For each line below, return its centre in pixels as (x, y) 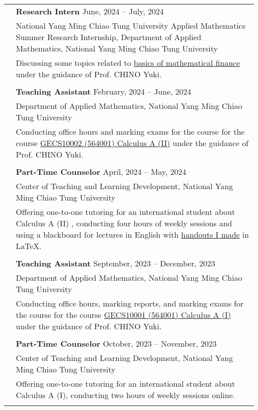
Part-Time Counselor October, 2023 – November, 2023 (116, 343)
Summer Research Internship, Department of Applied (109, 37)
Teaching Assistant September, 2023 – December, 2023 (116, 263)
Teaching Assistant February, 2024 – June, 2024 (104, 91)
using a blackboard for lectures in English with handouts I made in (132, 234)
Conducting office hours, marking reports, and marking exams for (130, 303)
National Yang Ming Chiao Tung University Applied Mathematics (131, 26)
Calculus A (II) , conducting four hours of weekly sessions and (124, 223)
